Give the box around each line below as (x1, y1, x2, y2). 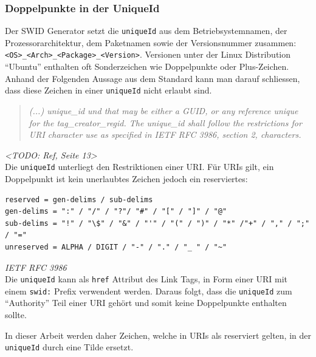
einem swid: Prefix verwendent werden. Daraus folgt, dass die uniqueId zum (5, 284, 292, 297)
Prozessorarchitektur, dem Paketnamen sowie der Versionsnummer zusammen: (5, 36, 297, 49)
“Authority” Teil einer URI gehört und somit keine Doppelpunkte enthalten (5, 296, 287, 309)
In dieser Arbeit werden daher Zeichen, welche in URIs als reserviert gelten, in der (5, 328, 311, 341)
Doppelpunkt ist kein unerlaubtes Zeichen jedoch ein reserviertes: (5, 172, 248, 185)
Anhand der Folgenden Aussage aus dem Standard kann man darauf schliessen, (5, 72, 300, 84)
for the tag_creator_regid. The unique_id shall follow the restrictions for (29, 116, 302, 129)
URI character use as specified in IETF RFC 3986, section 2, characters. (29, 128, 301, 141)
